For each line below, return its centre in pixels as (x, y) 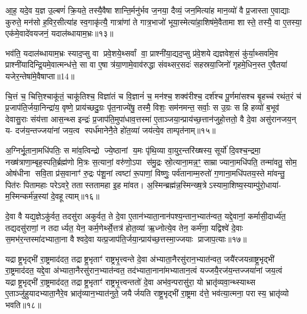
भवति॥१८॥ (23, 305)
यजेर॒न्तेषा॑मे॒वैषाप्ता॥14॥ (40, 76)
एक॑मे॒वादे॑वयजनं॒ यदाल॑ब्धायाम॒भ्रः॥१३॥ (59, 33)
